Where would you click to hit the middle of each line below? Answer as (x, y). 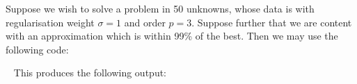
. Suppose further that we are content (272, 22)
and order (145, 22)
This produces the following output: (90, 73)
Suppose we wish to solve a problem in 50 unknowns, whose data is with (160, 8)
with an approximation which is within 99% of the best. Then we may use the (172, 36)
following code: (37, 49)
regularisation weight (50, 22)
